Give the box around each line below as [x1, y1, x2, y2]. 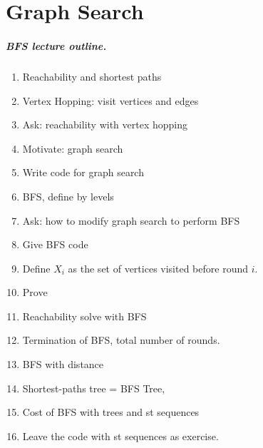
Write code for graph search [22, 165, 144, 180]
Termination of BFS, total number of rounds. [22, 332, 220, 347]
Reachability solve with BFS [22, 308, 147, 323]
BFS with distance [22, 357, 104, 372]
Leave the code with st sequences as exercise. [22, 428, 219, 443]
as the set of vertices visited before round [68, 260, 248, 275]
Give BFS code [22, 237, 88, 252]
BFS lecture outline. [6, 38, 107, 53]
